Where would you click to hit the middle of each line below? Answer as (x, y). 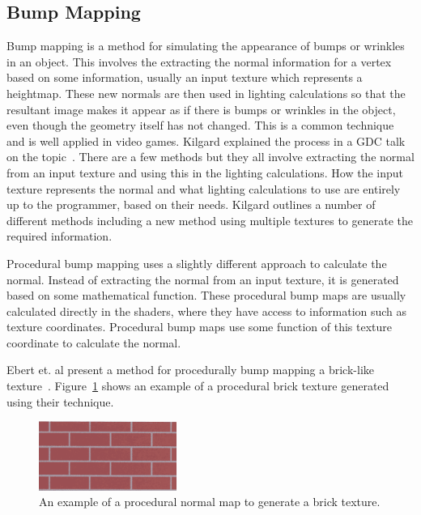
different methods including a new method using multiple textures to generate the (210, 220)
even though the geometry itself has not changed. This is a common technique (200, 125)
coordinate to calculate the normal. (94, 342)
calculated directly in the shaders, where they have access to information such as (207, 311)
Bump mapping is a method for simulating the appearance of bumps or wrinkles (206, 46)
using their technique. (60, 401)
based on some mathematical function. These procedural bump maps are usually (206, 295)
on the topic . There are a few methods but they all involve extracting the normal (210, 157)
